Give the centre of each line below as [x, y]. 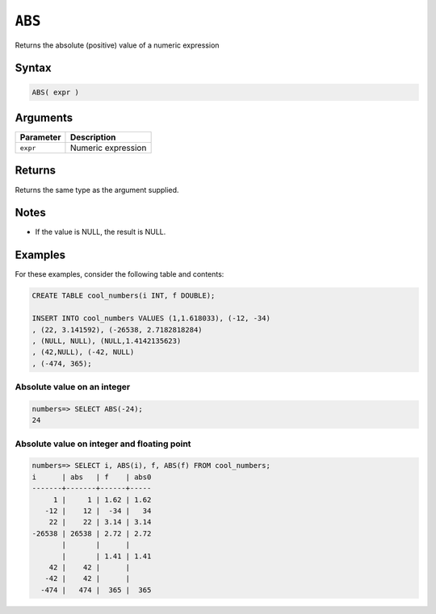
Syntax [33, 68]
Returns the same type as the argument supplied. [97, 190]
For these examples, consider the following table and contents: [119, 274]
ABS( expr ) [56, 92]
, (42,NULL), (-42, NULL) [83, 352]
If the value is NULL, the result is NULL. [101, 232]
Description [93, 137]
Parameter [40, 137]
